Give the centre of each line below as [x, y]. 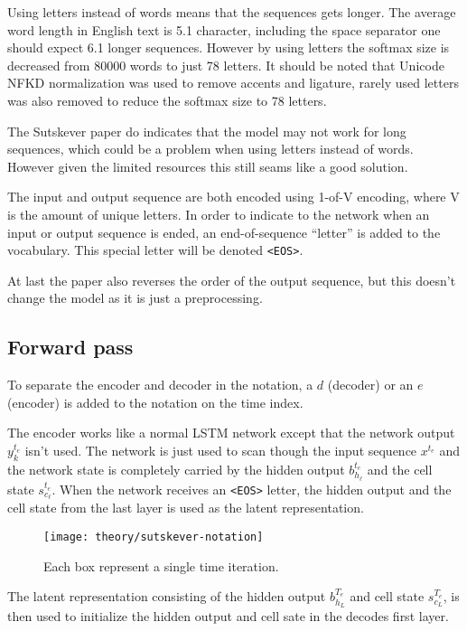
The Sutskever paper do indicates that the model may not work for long [207, 131]
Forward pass [70, 347]
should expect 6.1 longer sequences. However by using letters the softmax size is [229, 47]
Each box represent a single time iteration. [161, 565]
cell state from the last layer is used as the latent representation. [186, 508]
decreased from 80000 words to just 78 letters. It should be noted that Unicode [226, 65]
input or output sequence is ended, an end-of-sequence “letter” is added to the [224, 232]
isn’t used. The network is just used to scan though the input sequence [221, 450]
